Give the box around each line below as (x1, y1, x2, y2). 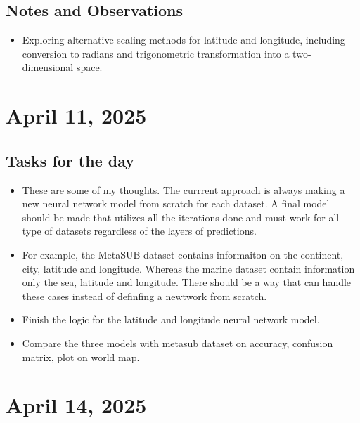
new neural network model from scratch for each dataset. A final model (22, 196, 330, 211)
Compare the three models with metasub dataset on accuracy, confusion (22, 335, 333, 350)
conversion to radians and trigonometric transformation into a (22, 46, 290, 60)
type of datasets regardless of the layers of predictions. (22, 223, 257, 238)
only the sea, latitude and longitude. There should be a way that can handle (22, 275, 352, 289)
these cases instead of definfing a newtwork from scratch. (22, 288, 267, 303)
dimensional (22, 60, 74, 74)
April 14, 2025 (6, 391, 147, 419)
